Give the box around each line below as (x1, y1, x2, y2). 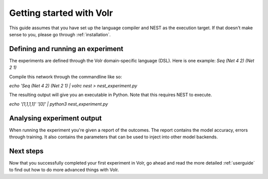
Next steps (9, 147, 44, 155)
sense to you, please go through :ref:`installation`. (9, 31, 111, 37)
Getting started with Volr (9, 7, 113, 18)
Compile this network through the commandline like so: (9, 73, 123, 79)
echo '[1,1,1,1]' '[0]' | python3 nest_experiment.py (9, 101, 108, 107)
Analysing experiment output (9, 114, 102, 122)
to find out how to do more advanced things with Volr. (9, 167, 119, 173)
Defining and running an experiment (9, 45, 124, 53)
